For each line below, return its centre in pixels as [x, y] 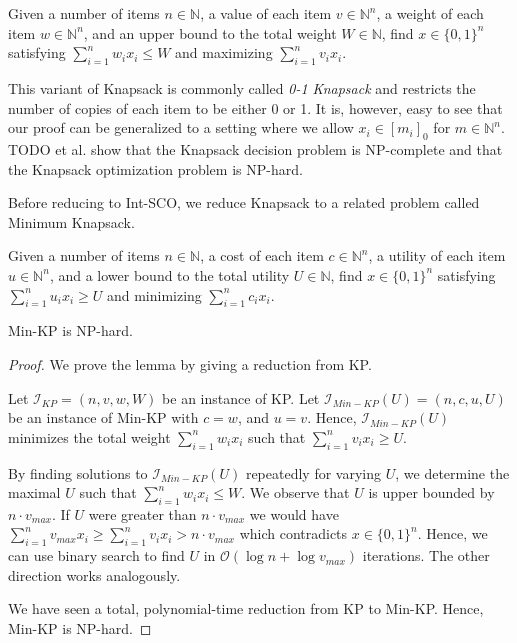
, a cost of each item [262, 255]
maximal [34, 492]
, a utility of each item [437, 255]
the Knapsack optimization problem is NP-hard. [155, 168]
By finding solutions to [78, 472]
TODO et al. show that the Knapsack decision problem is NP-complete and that [255, 148]
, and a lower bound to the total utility [169, 274]
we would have [294, 513]
